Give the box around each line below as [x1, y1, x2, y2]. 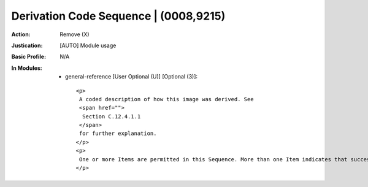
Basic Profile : [11, 53, 46, 61]
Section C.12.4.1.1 [82, 113, 141, 120]
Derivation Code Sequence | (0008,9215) [11, 9, 226, 23]
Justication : [11, 42, 43, 49]
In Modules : [11, 64, 42, 72]
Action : [11, 31, 31, 38]
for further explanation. [79, 130, 157, 137]
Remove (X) [59, 31, 90, 38]
